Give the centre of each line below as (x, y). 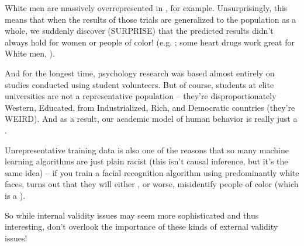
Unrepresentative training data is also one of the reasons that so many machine (147, 150)
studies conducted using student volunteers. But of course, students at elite (139, 84)
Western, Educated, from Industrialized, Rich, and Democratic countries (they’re (150, 107)
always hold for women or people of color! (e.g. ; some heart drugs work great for (150, 42)
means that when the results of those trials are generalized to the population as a (151, 19)
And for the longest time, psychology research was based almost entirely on (140, 73)
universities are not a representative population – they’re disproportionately (141, 96)
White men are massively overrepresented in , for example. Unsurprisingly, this (146, 8)
